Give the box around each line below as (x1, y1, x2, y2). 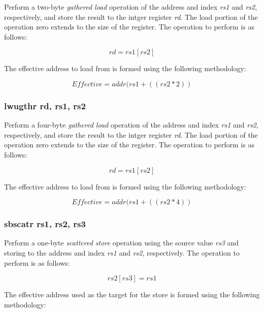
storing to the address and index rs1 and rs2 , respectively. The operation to (4, 247, 240, 258)
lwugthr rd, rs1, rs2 (4, 99, 86, 112)
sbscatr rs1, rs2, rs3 (4, 217, 86, 230)
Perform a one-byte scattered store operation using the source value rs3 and (4, 237, 239, 248)
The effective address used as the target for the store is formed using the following (4, 289, 260, 300)
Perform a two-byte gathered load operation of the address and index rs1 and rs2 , (4, 2, 257, 12)
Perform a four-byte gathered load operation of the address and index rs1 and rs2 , (4, 119, 258, 130)
